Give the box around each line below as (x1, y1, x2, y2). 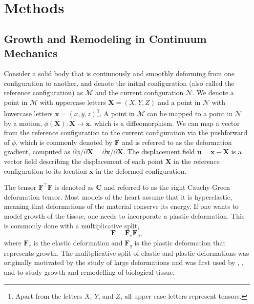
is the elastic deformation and (33, 237, 123, 247)
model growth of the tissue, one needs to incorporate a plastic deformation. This (4, 210, 245, 221)
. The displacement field (123, 146, 195, 157)
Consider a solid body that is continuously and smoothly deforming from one (4, 68, 234, 78)
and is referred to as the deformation (122, 137, 232, 147)
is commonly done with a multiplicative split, (4, 220, 140, 230)
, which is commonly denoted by (16, 137, 112, 147)
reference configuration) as (4, 87, 83, 98)
